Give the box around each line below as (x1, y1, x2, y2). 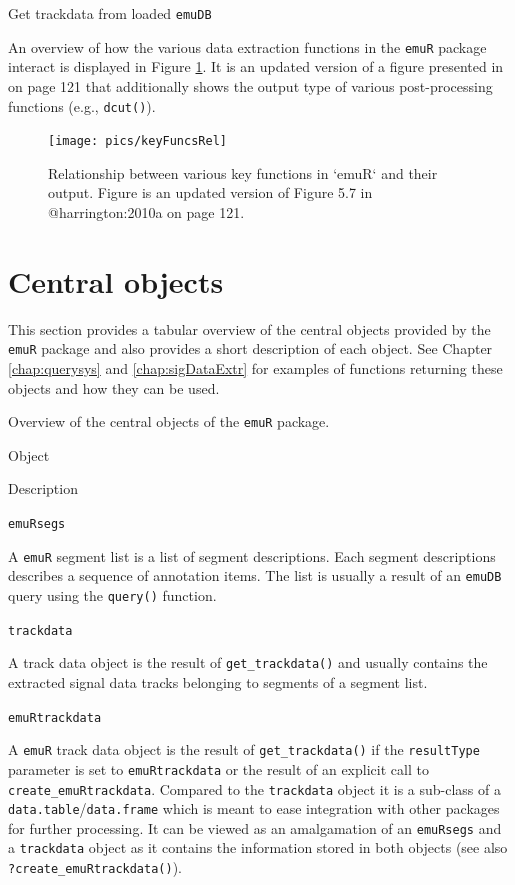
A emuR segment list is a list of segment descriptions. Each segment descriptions (8, 545, 496, 566)
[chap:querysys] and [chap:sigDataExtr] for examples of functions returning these (8, 357, 503, 378)
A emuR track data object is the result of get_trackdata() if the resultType (8, 739, 480, 760)
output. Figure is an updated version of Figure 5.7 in (48, 182, 373, 203)
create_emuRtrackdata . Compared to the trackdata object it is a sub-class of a (8, 778, 501, 799)
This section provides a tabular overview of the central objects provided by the (8, 318, 491, 339)
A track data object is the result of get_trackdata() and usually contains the (8, 652, 488, 673)
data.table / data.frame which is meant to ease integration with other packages (8, 798, 500, 819)
